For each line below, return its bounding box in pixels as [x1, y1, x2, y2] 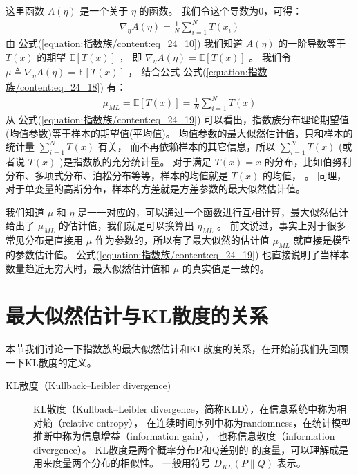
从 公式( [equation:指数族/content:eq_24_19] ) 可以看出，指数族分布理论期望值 [6, 112, 350, 127]
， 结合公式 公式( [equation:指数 [128, 64, 267, 79]
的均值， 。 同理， [263, 168, 347, 182]
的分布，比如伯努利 [264, 154, 352, 169]
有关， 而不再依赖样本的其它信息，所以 [97, 139, 276, 154]
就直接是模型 [293, 233, 352, 247]
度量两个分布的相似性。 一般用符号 [52, 456, 211, 470]
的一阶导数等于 [278, 35, 346, 50]
